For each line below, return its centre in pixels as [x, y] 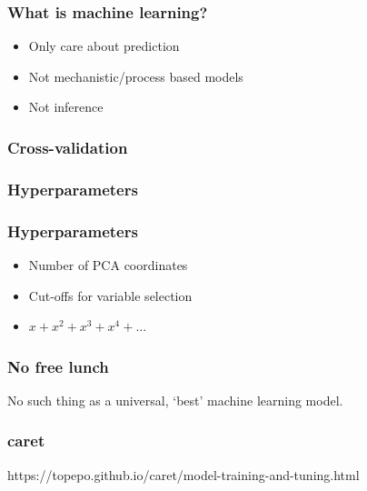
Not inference [66, 107]
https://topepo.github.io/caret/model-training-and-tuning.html [183, 474]
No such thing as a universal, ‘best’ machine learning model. [175, 400]
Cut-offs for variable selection [110, 295]
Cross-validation [68, 147]
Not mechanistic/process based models [136, 76]
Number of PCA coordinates [108, 264]
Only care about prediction [104, 46]
